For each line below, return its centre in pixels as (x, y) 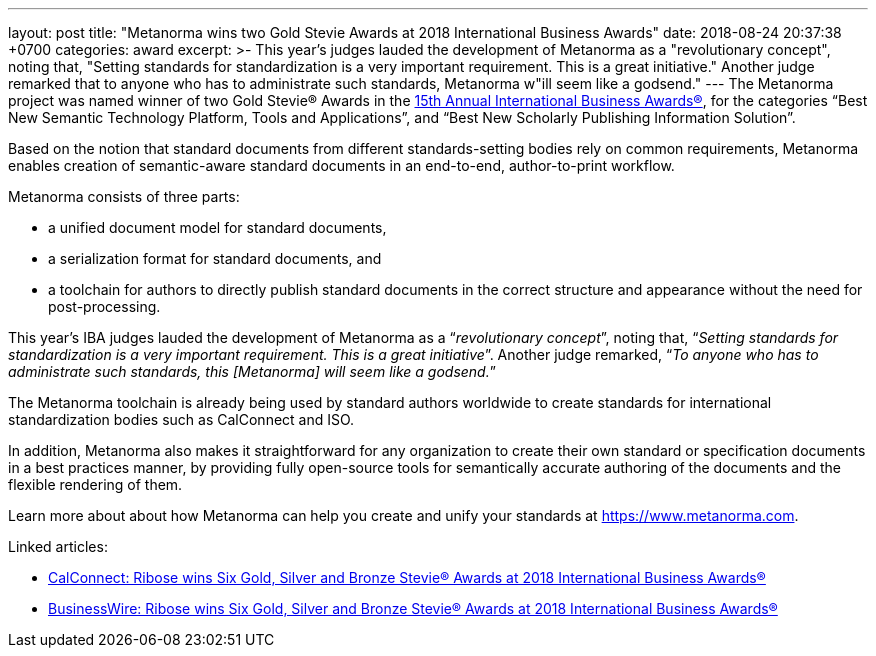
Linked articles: (58, 546)
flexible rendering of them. (95, 484)
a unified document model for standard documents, (217, 227)
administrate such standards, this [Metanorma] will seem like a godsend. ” (252, 371)
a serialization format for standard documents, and (215, 258)
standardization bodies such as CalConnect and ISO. (181, 419)
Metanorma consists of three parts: (124, 196)
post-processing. (104, 306)
